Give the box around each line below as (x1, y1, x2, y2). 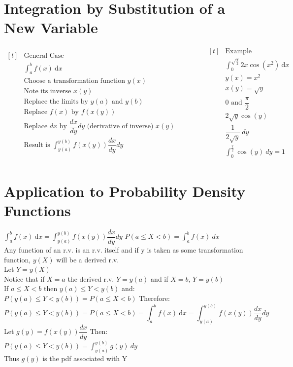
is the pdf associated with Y (42, 353, 128, 364)
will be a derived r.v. (56, 254, 119, 264)
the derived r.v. (67, 273, 114, 284)
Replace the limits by (24, 98, 88, 105)
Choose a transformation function (24, 77, 126, 84)
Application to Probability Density (4, 181, 246, 201)
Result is (24, 142, 50, 149)
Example (225, 48, 252, 55)
